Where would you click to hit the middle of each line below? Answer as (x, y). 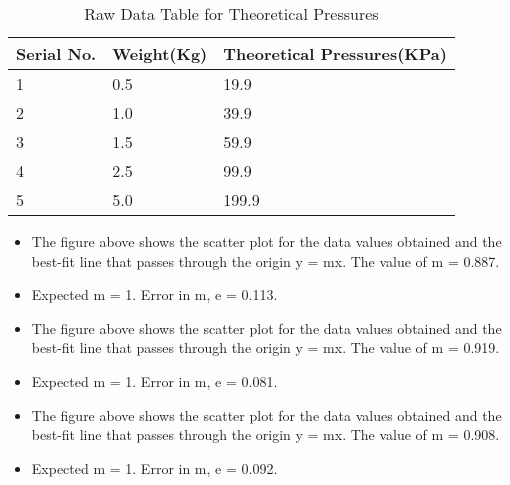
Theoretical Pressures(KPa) (335, 53)
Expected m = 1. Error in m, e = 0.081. (154, 380)
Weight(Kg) (160, 53)
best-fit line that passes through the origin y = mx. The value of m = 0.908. (265, 434)
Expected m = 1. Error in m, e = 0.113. (154, 294)
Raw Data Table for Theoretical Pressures (231, 13)
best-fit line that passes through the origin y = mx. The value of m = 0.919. (265, 347)
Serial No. (56, 53)
